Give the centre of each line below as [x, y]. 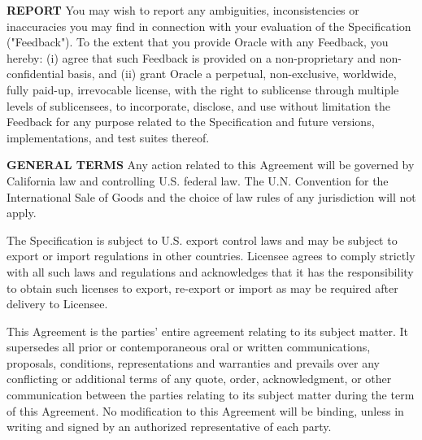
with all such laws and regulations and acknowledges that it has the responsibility [210, 271]
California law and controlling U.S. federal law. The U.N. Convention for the [198, 180]
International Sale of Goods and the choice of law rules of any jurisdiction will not [211, 196]
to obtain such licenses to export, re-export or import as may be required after [202, 288]
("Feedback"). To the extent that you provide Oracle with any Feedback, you [198, 42]
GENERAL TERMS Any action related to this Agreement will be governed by [211, 165]
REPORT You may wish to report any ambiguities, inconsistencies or [183, 10]
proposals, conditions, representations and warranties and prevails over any [193, 362]
